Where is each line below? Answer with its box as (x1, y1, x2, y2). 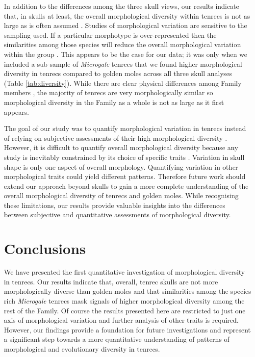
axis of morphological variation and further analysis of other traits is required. (4, 315, 239, 325)
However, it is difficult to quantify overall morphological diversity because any (4, 142, 238, 153)
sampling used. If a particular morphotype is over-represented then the (4, 29, 217, 40)
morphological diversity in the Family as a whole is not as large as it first (4, 97, 224, 107)
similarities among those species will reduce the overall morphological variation (4, 39, 241, 50)
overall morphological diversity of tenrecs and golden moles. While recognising (4, 190, 239, 201)
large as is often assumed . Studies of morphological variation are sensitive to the (4, 20, 247, 30)
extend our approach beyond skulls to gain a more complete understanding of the (4, 180, 249, 191)
